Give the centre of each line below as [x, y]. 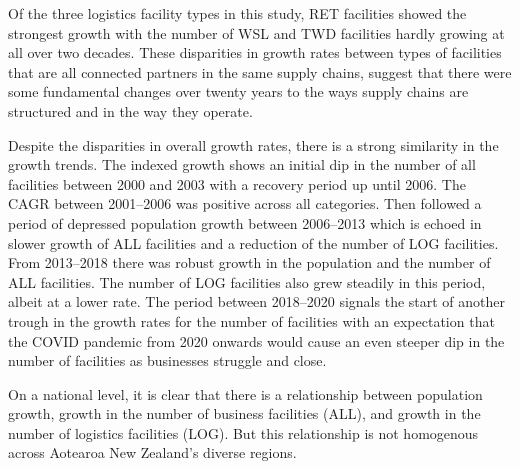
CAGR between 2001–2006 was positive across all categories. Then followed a [245, 203]
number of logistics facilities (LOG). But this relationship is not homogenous [243, 432]
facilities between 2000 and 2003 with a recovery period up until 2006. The [237, 183]
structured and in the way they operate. [130, 110]
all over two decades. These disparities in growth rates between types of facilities [255, 52]
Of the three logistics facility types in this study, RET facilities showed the [237, 13]
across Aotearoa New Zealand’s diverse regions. [152, 452]
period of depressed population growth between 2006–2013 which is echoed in [245, 222]
